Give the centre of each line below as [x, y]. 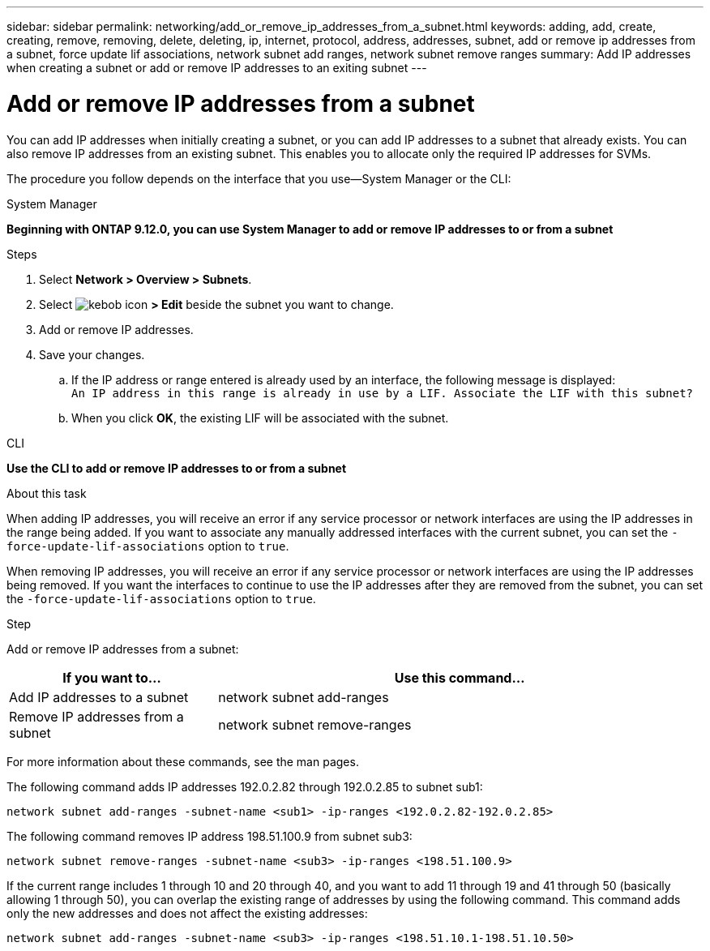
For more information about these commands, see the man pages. [183, 761]
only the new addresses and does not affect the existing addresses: [187, 913]
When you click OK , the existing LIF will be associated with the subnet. [260, 418]
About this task [47, 493]
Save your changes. [92, 354]
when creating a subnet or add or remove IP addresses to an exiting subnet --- [217, 68]
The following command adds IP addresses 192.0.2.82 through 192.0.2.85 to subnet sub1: [245, 786]
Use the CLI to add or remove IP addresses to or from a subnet [177, 468]
